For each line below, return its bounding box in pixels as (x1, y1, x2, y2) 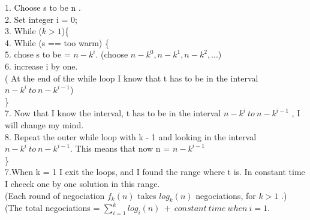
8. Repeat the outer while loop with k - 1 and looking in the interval (5, 130, 257, 143)
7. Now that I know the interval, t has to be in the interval (5, 107, 221, 119)
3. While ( (5, 25, 42, 37)
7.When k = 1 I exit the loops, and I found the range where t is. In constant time (5, 165, 305, 178)
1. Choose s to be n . (5, 1, 81, 13)
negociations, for (195, 189, 256, 201)
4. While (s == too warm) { (5, 36, 109, 49)
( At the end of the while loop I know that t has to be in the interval (5, 71, 258, 84)
